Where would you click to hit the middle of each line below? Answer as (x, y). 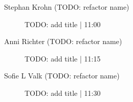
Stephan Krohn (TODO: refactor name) (67, 7)
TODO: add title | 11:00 (63, 24)
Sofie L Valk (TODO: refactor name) (62, 76)
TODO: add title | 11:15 (63, 58)
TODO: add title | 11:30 (63, 93)
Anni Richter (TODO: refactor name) (63, 41)
